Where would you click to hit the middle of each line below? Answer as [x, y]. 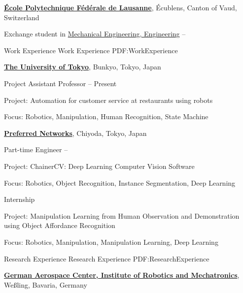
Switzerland [22, 17]
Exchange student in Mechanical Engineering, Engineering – [95, 34]
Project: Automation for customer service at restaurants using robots [108, 100]
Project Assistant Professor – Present [60, 83]
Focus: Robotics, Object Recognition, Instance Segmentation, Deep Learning [120, 182]
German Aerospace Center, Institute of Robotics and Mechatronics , [122, 275]
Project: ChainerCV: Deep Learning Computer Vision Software [99, 166]
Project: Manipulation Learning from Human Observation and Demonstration [122, 215]
